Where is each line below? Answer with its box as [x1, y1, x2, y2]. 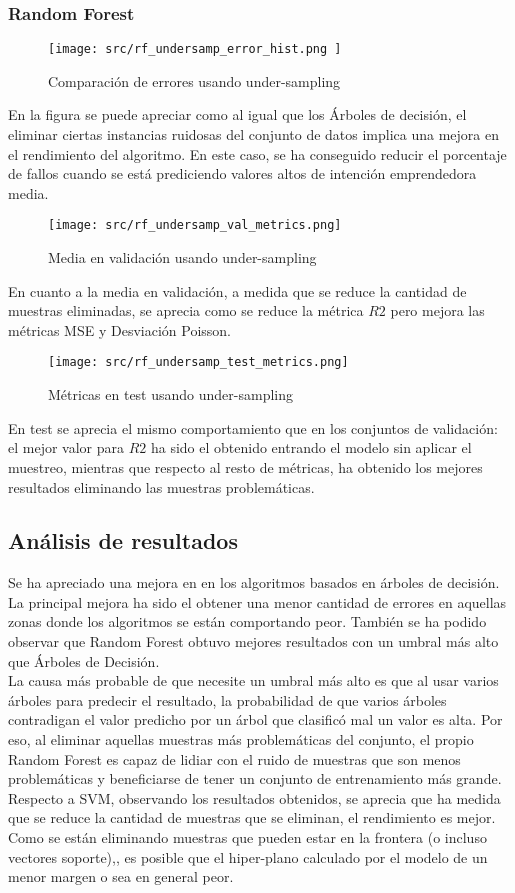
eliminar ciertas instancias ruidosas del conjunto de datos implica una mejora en [8, 124, 500, 145]
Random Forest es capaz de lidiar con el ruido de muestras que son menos [8, 748, 461, 769]
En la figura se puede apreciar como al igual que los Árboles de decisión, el [8, 104, 467, 125]
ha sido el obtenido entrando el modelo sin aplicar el [150, 437, 472, 458]
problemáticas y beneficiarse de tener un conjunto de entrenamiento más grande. [8, 768, 502, 789]
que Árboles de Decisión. [8, 650, 160, 671]
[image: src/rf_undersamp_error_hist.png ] [48, 42, 342, 57]
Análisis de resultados [8, 525, 238, 556]
